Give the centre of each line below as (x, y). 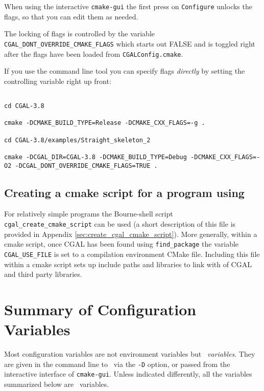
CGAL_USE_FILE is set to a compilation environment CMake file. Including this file (132, 254)
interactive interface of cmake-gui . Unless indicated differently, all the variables (128, 374)
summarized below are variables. (57, 384)
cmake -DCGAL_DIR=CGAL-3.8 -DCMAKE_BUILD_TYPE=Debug (95, 157)
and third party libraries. (43, 274)
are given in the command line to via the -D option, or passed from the (117, 364)
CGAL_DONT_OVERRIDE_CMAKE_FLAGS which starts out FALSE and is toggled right (130, 43)
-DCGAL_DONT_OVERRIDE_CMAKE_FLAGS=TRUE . (86, 166)
